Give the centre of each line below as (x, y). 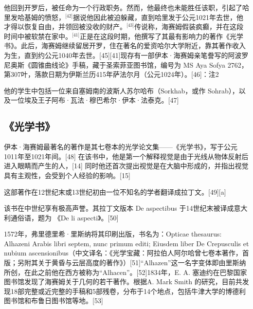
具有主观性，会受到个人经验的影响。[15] (67, 175)
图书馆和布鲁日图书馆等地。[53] (54, 300)
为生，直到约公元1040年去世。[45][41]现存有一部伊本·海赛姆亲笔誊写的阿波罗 (126, 55)
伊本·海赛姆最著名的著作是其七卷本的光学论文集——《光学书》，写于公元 (121, 147)
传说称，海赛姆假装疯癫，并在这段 (189, 27)
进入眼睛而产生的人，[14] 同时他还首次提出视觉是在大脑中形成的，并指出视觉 (126, 166)
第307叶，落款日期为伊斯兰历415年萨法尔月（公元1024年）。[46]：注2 (111, 74)
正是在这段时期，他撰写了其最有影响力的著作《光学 (162, 36)
